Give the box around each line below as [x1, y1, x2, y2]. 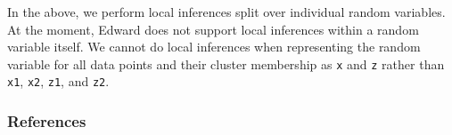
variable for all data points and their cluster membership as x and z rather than [7, 54, 445, 73]
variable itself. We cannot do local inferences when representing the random [7, 37, 421, 56]
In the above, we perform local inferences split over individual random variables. [7, 3, 446, 20]
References [7, 110, 86, 132]
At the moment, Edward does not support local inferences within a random [7, 20, 419, 38]
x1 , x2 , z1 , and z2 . [7, 72, 110, 91]
